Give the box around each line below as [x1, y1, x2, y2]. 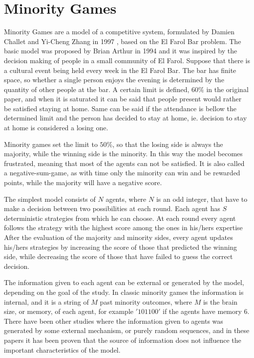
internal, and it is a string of [4, 296, 89, 307]
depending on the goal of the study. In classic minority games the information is [4, 286, 244, 297]
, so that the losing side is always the [112, 139, 223, 149]
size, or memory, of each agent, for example [4, 306, 133, 316]
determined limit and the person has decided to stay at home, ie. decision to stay [4, 113, 247, 123]
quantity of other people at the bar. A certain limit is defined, [4, 84, 190, 94]
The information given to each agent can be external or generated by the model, [4, 277, 244, 287]
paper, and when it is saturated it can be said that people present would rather [4, 94, 242, 104]
